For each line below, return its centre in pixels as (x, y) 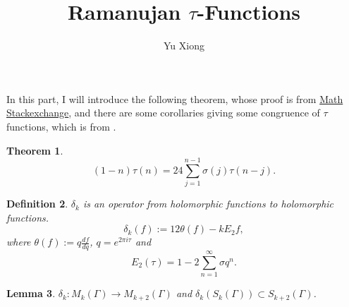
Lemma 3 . (31, 293)
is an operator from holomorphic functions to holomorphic (208, 204)
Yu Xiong (184, 46)
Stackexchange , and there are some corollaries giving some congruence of (163, 113)
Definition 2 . (37, 204)
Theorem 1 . (35, 150)
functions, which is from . (61, 126)
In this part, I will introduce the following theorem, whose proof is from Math (175, 98)
